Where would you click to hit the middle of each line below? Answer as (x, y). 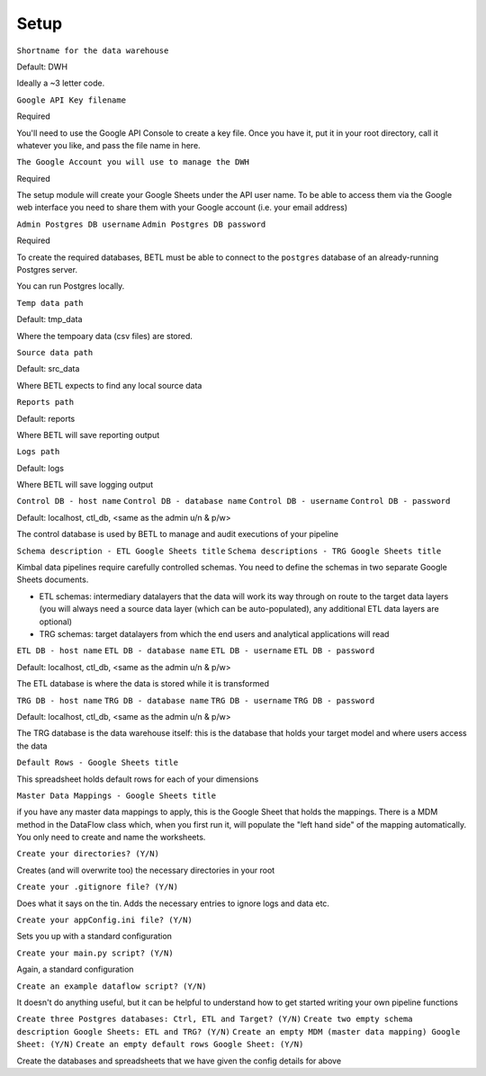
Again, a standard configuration (75, 969)
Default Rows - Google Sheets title (98, 763)
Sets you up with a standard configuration (94, 937)
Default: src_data (48, 369)
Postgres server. (47, 270)
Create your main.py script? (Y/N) (95, 953)
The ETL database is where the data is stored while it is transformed (143, 684)
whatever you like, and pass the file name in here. (109, 145)
